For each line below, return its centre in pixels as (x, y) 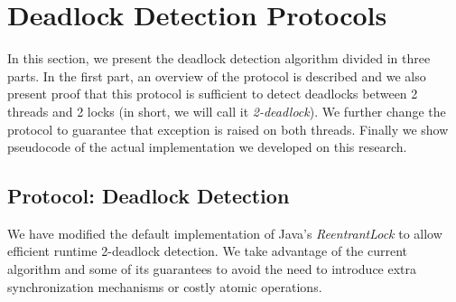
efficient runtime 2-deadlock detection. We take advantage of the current (208, 251)
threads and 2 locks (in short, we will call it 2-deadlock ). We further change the (227, 111)
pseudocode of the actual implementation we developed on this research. (207, 147)
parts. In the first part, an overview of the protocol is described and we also (217, 75)
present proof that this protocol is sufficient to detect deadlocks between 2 (213, 94)
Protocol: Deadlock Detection (149, 196)
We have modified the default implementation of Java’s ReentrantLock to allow (225, 233)
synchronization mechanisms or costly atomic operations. (165, 286)
